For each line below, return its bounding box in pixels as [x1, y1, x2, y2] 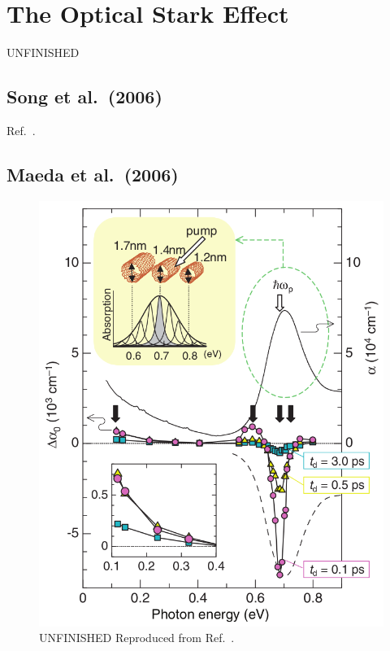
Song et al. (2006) [6, 84, 162, 109]
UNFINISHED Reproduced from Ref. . [39, 629, 235, 646]
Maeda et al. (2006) [6, 161, 179, 186]
